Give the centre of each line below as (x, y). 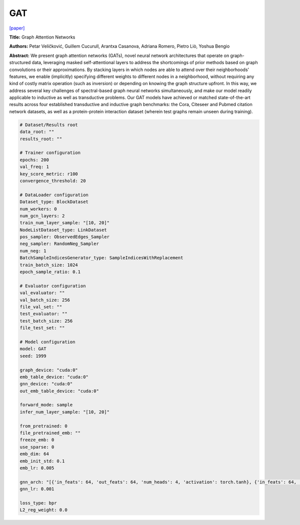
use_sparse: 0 (37, 447)
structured (20, 63)
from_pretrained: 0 (43, 426)
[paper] (17, 28)
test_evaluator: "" (43, 314)
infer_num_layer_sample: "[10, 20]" (65, 412)
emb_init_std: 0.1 (42, 461)
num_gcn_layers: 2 (42, 216)
